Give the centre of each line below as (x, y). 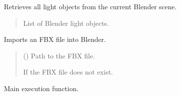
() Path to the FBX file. (59, 55)
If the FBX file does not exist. (68, 72)
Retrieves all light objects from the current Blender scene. (90, 6)
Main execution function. (41, 88)
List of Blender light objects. (66, 23)
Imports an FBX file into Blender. (55, 39)
